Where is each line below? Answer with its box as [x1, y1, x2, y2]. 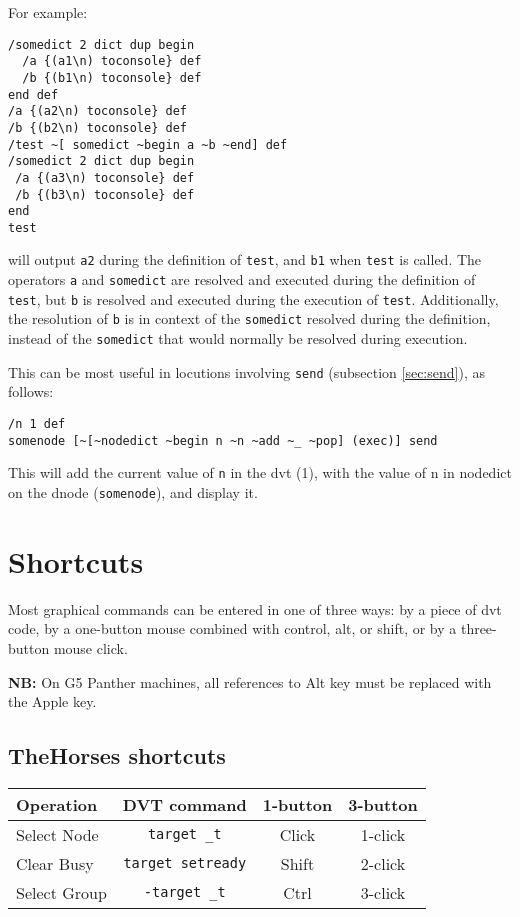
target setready [123, 855, 247, 872]
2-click [360, 851, 406, 875]
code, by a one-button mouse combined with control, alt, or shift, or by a [8, 618, 457, 639]
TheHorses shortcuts [8, 740, 226, 771]
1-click [360, 822, 406, 846]
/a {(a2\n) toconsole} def [8, 104, 187, 119]
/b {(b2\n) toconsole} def [8, 120, 187, 135]
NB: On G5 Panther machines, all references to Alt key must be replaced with [8, 671, 492, 692]
